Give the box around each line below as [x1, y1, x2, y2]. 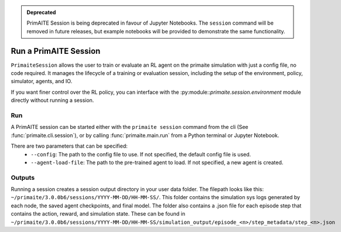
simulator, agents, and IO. [11, 78, 73, 85]
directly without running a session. [11, 97, 94, 104]
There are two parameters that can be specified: [11, 142, 128, 149]
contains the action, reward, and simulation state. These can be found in [11, 210, 186, 217]
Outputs [11, 173, 35, 182]
